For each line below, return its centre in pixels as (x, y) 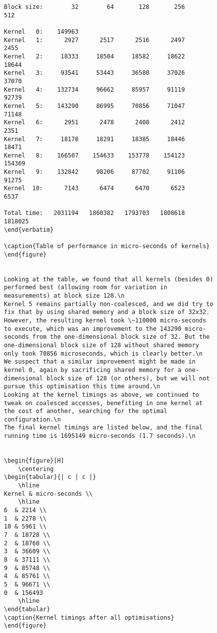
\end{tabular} (27, 609)
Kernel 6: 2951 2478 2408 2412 (95, 123)
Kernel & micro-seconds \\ (48, 494)
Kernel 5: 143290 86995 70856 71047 (95, 106)
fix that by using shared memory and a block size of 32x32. (107, 312)
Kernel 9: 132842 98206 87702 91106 (95, 172)
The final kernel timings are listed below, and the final (103, 428)
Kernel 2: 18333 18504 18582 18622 (95, 56)
